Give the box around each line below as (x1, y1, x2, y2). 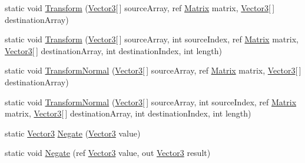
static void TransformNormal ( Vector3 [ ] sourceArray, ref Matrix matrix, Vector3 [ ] (5, 64, 301, 76)
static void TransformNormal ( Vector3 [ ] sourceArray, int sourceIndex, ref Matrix (5, 95, 297, 108)
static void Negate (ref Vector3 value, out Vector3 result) (5, 147, 211, 159)
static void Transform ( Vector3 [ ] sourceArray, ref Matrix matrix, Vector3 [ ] (5, 2, 275, 14)
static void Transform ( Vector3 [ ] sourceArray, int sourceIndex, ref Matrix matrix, (5, 33, 299, 45)
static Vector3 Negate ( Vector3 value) (5, 127, 141, 139)
